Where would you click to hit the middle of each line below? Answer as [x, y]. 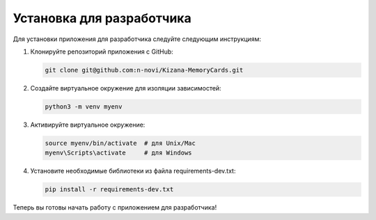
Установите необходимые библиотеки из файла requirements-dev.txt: [133, 171]
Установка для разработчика [102, 18]
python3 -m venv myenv [84, 107]
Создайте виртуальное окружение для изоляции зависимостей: [126, 88]
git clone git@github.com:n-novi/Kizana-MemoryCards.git [144, 70]
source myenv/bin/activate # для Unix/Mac [120, 143]
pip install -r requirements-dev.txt [109, 189]
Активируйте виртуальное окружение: [88, 125]
